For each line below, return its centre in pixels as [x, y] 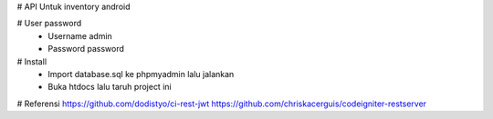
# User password [49, 24]
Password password [86, 49]
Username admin [80, 35]
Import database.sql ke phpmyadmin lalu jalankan [141, 74]
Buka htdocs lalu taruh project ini [110, 87]
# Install [32, 61]
